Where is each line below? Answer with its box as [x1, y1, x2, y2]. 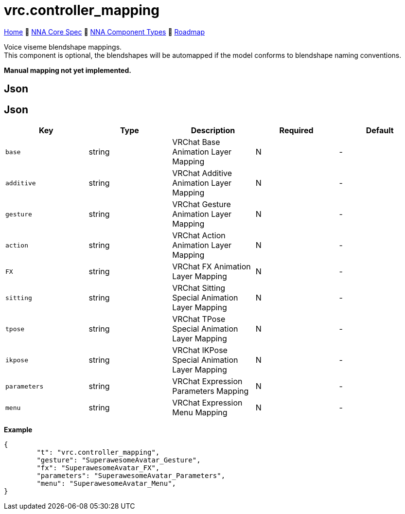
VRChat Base [172, 137, 220, 147]
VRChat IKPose [172, 345, 228, 355]
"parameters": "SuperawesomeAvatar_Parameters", [36, 472, 226, 480]
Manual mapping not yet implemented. [4, 66, 131, 74]
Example [4, 425, 33, 434]
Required [279, 125, 314, 136]
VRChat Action [172, 230, 226, 241]
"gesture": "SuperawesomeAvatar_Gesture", [36, 456, 201, 464]
